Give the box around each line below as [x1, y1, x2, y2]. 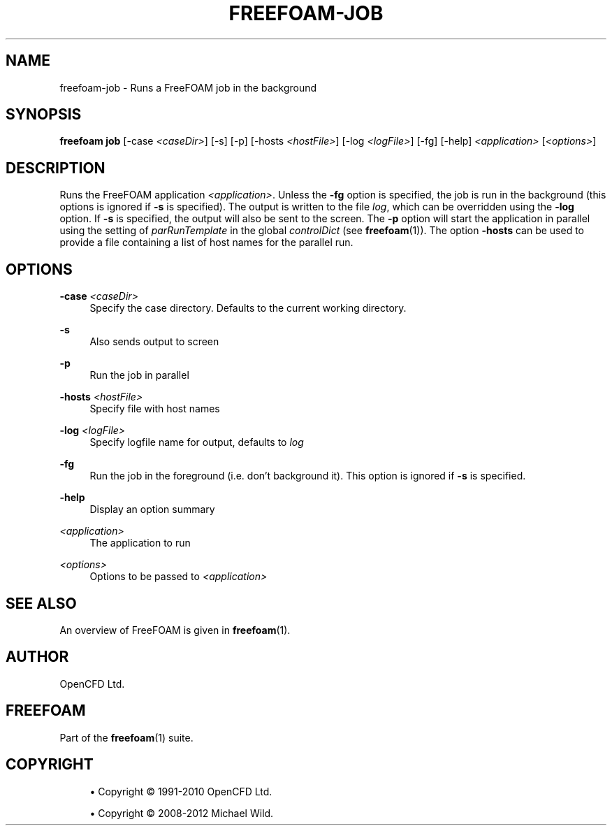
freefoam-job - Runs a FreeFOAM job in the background [59, 81, 317, 94]
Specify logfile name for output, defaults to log [89, 436, 304, 449]
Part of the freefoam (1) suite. [59, 731, 194, 744]
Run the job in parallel [89, 369, 189, 382]
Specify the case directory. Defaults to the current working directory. [89, 302, 407, 315]
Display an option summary [89, 503, 215, 516]
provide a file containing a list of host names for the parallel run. [59, 236, 354, 249]
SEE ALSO [6, 594, 77, 612]
